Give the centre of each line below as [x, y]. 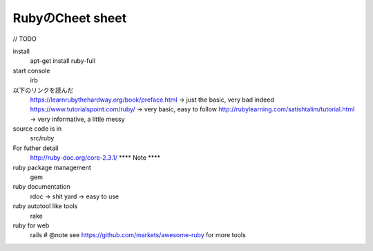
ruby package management [52, 167]
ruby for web [31, 225]
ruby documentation [41, 187]
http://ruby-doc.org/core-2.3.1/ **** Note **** [95, 158]
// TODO [25, 39]
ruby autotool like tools [45, 206]
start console [31, 71]
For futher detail [36, 148]
